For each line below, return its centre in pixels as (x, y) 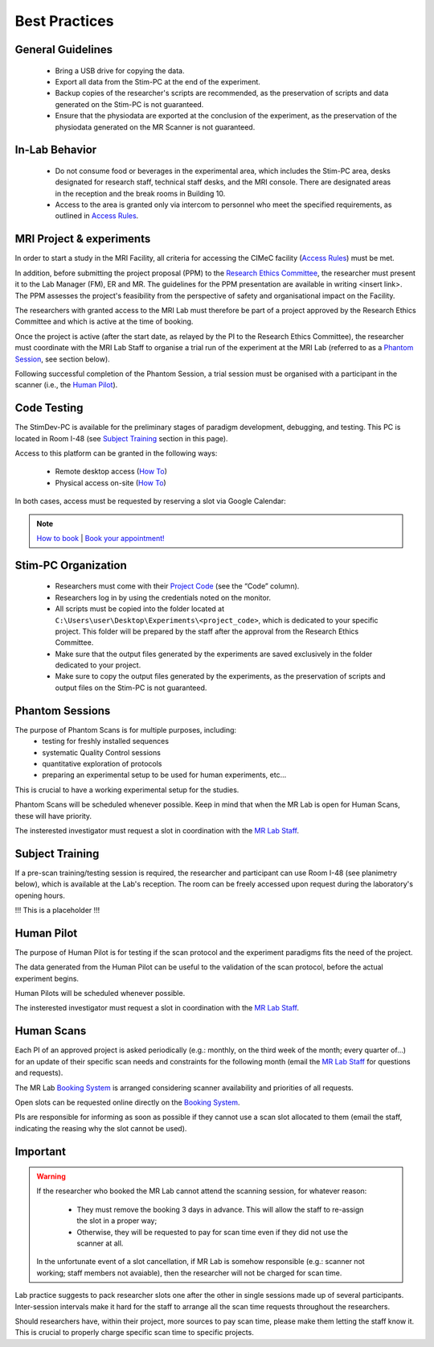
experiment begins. (47, 978)
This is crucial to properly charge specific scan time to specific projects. (135, 1333)
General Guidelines (63, 50)
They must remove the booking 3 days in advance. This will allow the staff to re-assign (220, 1209)
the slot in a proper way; (117, 1221)
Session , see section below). (62, 359)
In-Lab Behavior (56, 150)
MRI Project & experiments (83, 239)
